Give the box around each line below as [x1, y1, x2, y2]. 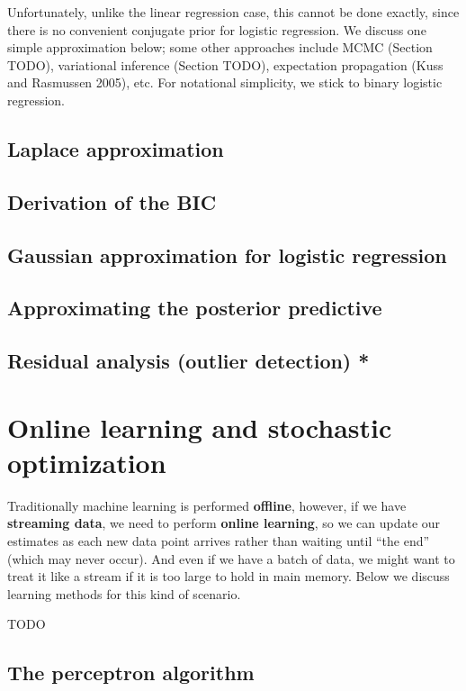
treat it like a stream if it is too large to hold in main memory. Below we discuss [7, 567, 450, 586]
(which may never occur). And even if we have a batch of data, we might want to [7, 549, 455, 568]
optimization [7, 443, 166, 480]
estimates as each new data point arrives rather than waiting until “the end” [7, 531, 430, 550]
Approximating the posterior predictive [7, 294, 382, 322]
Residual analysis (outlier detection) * [7, 347, 370, 375]
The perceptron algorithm [7, 659, 255, 686]
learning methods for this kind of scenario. [7, 584, 241, 603]
